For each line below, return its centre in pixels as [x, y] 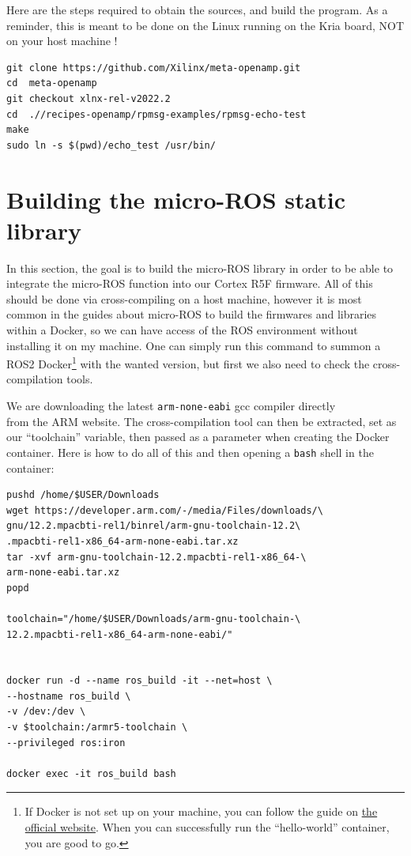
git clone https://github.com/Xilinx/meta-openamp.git [154, 68]
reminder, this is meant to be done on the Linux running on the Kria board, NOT [205, 25]
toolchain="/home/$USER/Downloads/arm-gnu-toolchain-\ [154, 618]
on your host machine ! [62, 41]
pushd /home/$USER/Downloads [83, 495]
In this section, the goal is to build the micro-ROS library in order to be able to [200, 268]
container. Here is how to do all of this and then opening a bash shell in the [190, 452]
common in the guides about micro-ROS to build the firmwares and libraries [192, 314]
